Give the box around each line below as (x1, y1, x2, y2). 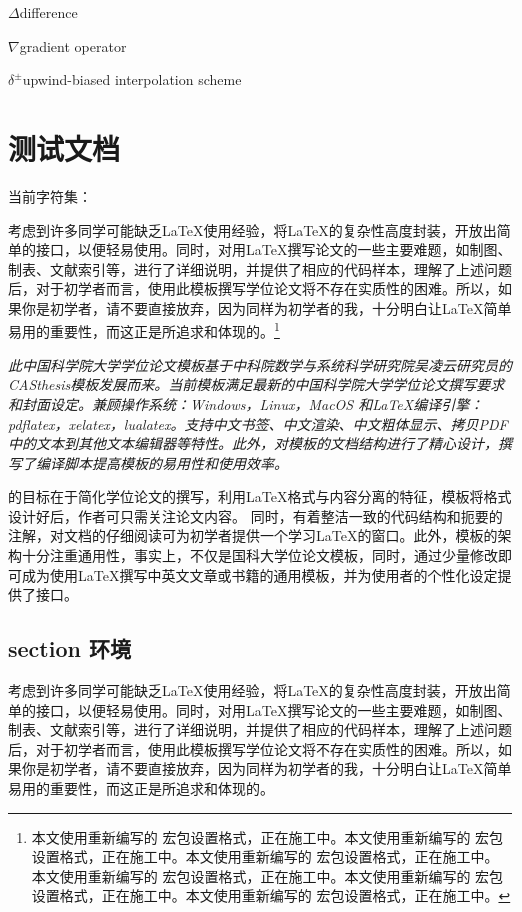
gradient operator (19, 35, 127, 56)
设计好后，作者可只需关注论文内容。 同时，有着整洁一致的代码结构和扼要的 (8, 505, 503, 526)
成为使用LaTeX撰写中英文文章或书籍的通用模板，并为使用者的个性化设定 (21, 564, 498, 585)
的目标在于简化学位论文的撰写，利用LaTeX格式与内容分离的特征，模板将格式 (8, 486, 512, 507)
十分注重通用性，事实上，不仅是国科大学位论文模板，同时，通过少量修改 (21, 545, 498, 566)
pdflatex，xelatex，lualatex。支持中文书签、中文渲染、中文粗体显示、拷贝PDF (8, 413, 508, 434)
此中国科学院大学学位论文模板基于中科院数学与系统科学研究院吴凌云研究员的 (8, 354, 512, 375)
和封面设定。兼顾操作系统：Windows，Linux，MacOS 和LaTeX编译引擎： (8, 393, 484, 414)
